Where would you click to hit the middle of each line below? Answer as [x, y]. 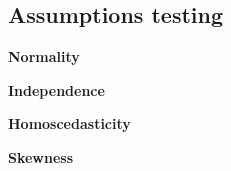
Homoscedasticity [69, 123]
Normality [44, 56]
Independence [56, 89]
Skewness [41, 156]
